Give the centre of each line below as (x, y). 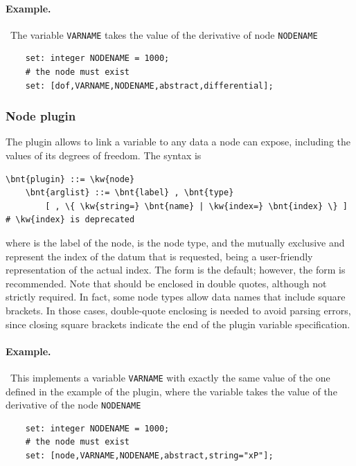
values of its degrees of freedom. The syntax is (104, 155)
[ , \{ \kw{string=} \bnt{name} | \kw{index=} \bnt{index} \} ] (196, 206)
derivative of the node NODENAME (73, 405)
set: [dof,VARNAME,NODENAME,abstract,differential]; (149, 86)
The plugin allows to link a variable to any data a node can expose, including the (178, 142)
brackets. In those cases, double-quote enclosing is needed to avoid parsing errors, (178, 310)
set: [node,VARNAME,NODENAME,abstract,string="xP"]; (149, 456)
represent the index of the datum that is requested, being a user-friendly (159, 256)
